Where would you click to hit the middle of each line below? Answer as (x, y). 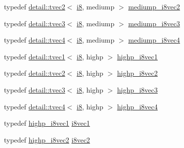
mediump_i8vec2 (154, 6)
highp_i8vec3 (137, 89)
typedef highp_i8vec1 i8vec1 (47, 123)
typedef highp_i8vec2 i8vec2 (47, 139)
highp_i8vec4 (137, 106)
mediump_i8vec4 (154, 40)
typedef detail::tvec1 (35, 56)
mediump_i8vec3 (154, 23)
